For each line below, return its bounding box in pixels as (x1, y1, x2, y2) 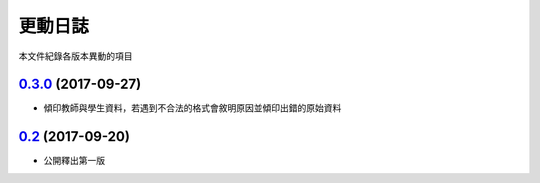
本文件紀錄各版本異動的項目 (18, 50, 133, 62)
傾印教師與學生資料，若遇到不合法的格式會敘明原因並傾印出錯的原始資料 (43, 102, 342, 114)
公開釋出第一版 (43, 155, 105, 167)
